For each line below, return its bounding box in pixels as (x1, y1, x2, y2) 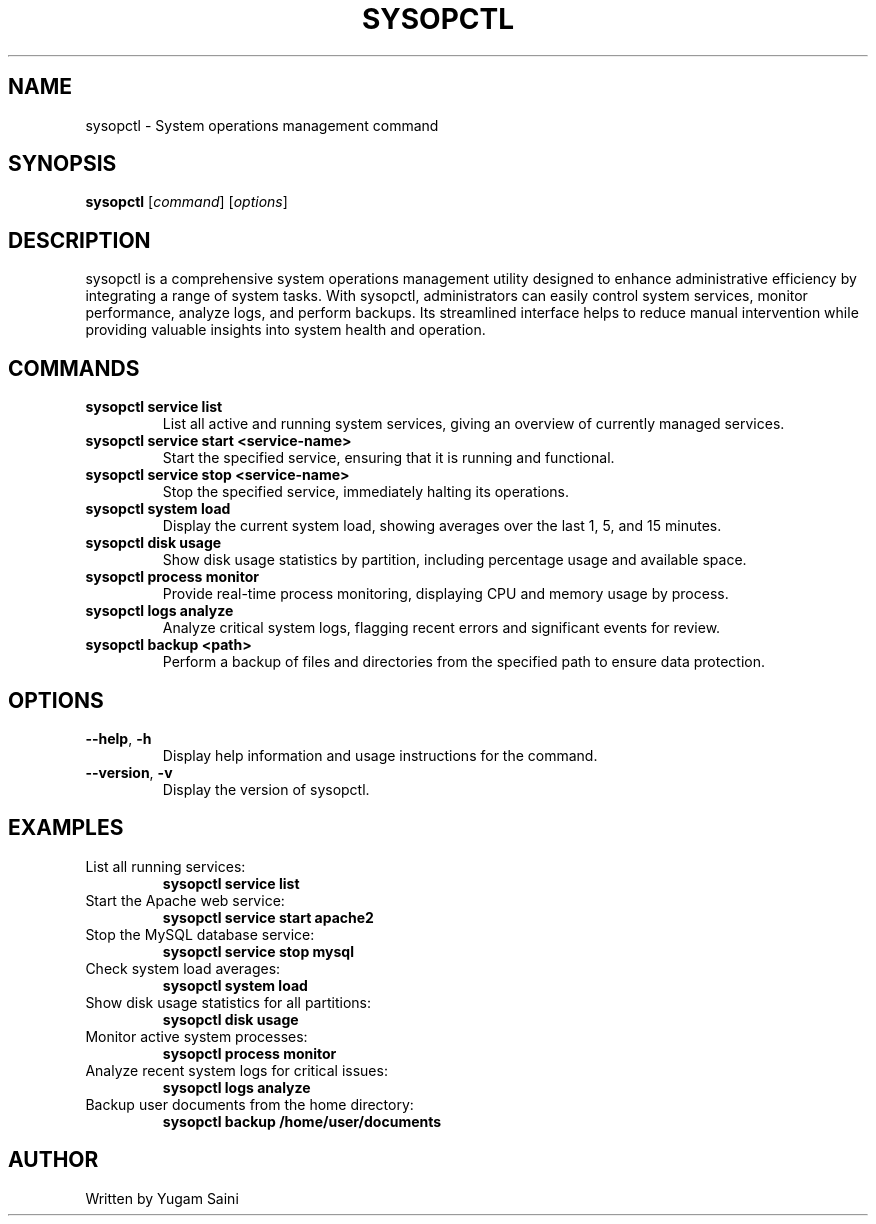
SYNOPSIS (8, 151, 117, 177)
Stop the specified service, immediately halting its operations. (162, 483, 570, 501)
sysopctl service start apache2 (162, 908, 374, 926)
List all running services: (85, 857, 246, 875)
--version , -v (85, 763, 173, 781)
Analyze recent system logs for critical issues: (85, 1061, 388, 1079)
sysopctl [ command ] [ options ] (85, 193, 288, 211)
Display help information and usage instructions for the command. (162, 746, 598, 764)
